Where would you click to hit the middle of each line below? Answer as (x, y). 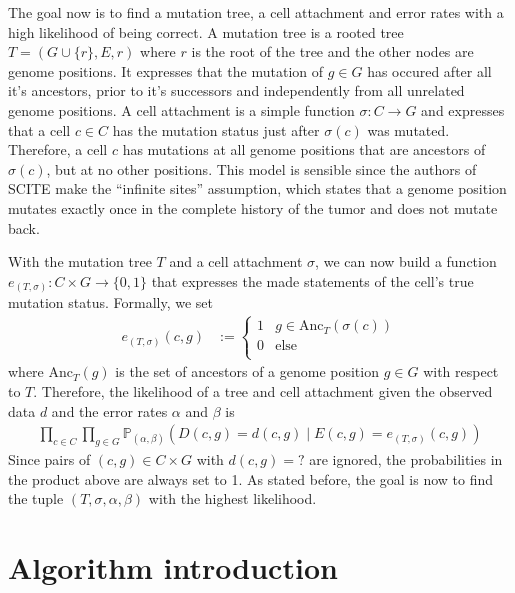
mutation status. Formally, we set (111, 302)
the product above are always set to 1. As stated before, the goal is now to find (251, 478)
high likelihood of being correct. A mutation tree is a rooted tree (206, 31)
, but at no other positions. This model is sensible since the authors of (261, 168)
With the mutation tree (80, 261)
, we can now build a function (406, 261)
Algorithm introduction (173, 567)
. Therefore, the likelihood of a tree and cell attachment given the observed (263, 391)
